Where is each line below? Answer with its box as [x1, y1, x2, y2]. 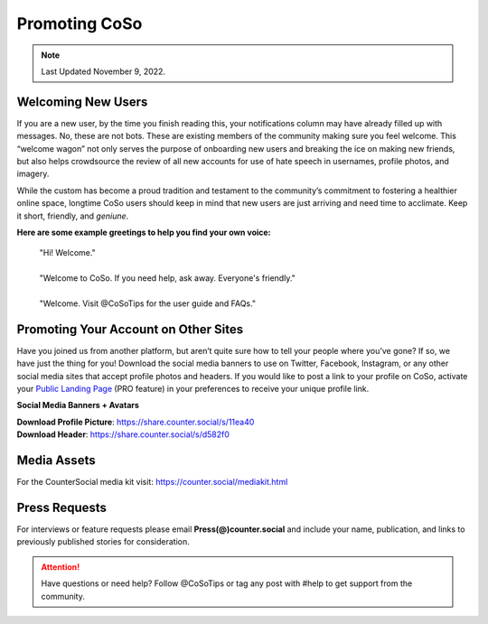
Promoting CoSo [16, 14, 143, 33]
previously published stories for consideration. [16, 536, 190, 547]
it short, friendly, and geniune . [16, 210, 129, 221]
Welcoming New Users [16, 94, 148, 109]
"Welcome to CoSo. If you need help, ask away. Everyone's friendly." [39, 273, 296, 284]
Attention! [41, 561, 80, 573]
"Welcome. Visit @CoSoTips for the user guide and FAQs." [39, 298, 257, 309]
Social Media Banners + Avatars [16, 400, 140, 411]
